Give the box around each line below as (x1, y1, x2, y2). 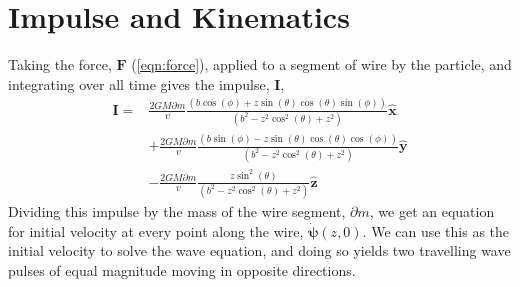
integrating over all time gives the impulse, (8, 73, 270, 94)
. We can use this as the (362, 220, 510, 241)
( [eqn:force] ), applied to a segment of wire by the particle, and (131, 54, 512, 75)
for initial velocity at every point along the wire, (8, 220, 304, 241)
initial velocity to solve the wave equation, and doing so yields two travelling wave (8, 240, 511, 261)
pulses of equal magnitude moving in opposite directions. (8, 259, 356, 280)
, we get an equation (369, 200, 495, 221)
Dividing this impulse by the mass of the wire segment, (8, 200, 346, 221)
